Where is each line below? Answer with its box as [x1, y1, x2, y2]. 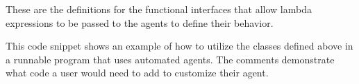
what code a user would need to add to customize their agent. [6, 65, 269, 80]
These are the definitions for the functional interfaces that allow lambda [6, 2, 312, 16]
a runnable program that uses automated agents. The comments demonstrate [6, 52, 335, 66]
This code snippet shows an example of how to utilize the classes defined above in [6, 39, 353, 53]
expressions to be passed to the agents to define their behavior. [6, 15, 274, 30]
